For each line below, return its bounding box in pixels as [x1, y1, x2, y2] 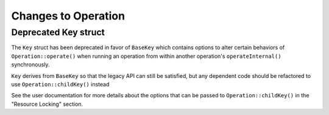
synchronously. [11, 61, 50, 68]
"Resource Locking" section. [11, 100, 83, 108]
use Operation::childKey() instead [11, 80, 110, 88]
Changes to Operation [11, 9, 125, 23]
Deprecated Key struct [11, 27, 105, 38]
